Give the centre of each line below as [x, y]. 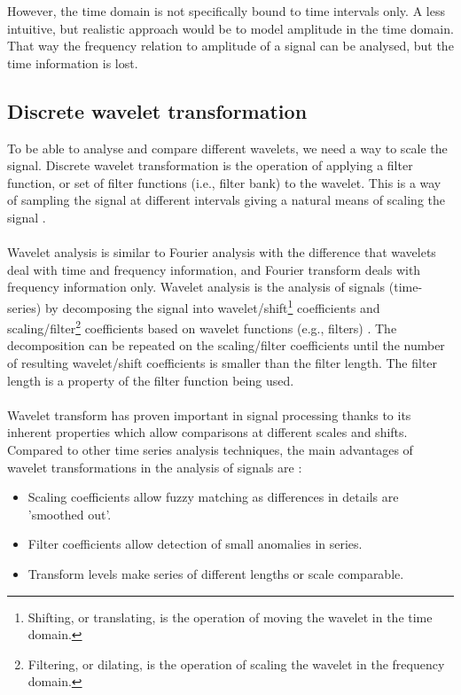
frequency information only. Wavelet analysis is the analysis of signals [196, 287]
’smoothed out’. [70, 514]
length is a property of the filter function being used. [151, 380]
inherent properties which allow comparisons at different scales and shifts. [207, 432]
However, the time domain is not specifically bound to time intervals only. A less [226, 11]
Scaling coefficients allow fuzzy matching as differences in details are [213, 497]
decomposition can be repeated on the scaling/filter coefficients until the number [226, 345]
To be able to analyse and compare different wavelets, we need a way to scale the [227, 148]
